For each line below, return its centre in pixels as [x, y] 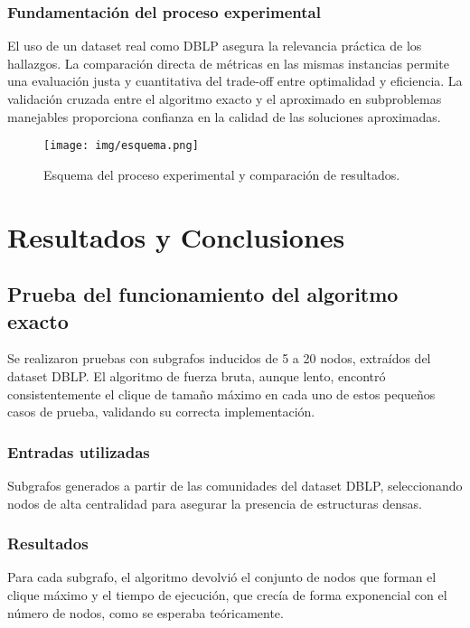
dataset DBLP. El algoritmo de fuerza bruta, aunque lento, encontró [197, 376]
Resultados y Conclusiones [176, 236]
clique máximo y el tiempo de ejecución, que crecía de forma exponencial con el [227, 595]
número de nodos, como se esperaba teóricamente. [146, 612]
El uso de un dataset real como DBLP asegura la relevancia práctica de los [215, 46]
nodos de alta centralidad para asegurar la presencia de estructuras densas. [215, 503]
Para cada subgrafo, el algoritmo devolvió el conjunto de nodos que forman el [222, 577]
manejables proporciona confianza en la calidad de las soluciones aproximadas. [224, 116]
